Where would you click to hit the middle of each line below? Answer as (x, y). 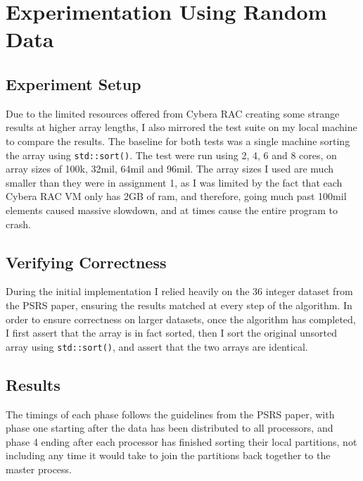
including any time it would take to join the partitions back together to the (168, 455)
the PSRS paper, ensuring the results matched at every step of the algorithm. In (179, 305)
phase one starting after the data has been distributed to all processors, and (170, 428)
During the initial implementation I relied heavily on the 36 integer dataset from (179, 291)
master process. (39, 469)
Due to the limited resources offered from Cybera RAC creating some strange (173, 113)
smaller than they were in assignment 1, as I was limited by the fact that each (174, 182)
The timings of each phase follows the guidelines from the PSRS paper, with (170, 414)
